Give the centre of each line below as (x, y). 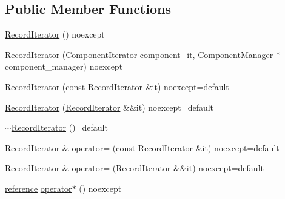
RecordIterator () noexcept (55, 34)
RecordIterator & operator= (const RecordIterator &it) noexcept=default (142, 147)
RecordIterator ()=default (59, 127)
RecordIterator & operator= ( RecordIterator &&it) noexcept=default (134, 168)
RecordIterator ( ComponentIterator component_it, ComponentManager (139, 54)
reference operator (39, 188)
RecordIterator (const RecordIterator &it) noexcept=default (117, 86)
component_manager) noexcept (64, 66)
